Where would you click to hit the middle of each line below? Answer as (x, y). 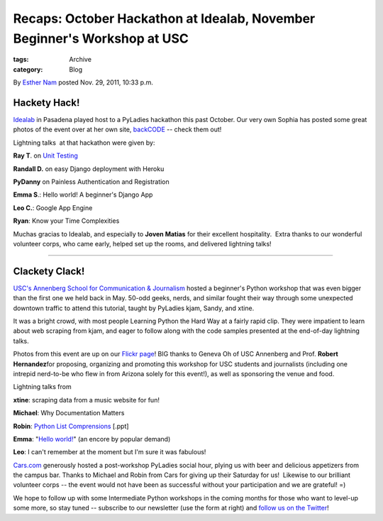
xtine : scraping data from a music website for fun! (86, 400)
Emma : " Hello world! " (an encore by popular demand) (92, 439)
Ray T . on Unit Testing (45, 155)
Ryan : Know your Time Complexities (66, 221)
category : (28, 69)
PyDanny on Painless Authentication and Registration (91, 182)
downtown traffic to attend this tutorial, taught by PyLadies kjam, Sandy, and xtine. (134, 308)
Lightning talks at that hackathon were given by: (84, 143)
